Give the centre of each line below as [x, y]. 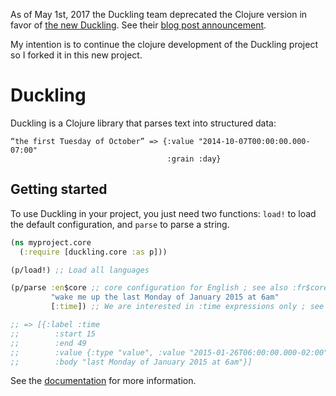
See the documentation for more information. [103, 381]
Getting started [59, 189]
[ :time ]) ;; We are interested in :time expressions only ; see [187, 307]
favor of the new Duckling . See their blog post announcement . [138, 25]
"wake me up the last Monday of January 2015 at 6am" [165, 297]
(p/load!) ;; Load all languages [80, 270]
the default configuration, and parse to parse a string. [120, 224]
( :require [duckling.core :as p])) [93, 252]
